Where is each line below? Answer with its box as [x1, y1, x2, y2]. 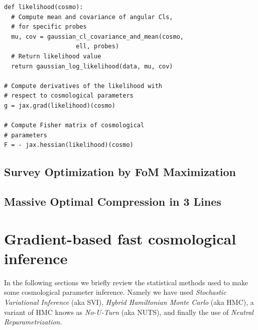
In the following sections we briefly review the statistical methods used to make [4, 277, 248, 287]
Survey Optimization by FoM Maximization [4, 164, 236, 180]
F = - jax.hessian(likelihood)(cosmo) [4, 141, 134, 149]
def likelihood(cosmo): [4, 4, 83, 11]
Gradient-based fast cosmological [4, 228, 236, 249]
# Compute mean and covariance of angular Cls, [11, 13, 173, 21]
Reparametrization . [4, 316, 62, 327]
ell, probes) [76, 43, 119, 50]
